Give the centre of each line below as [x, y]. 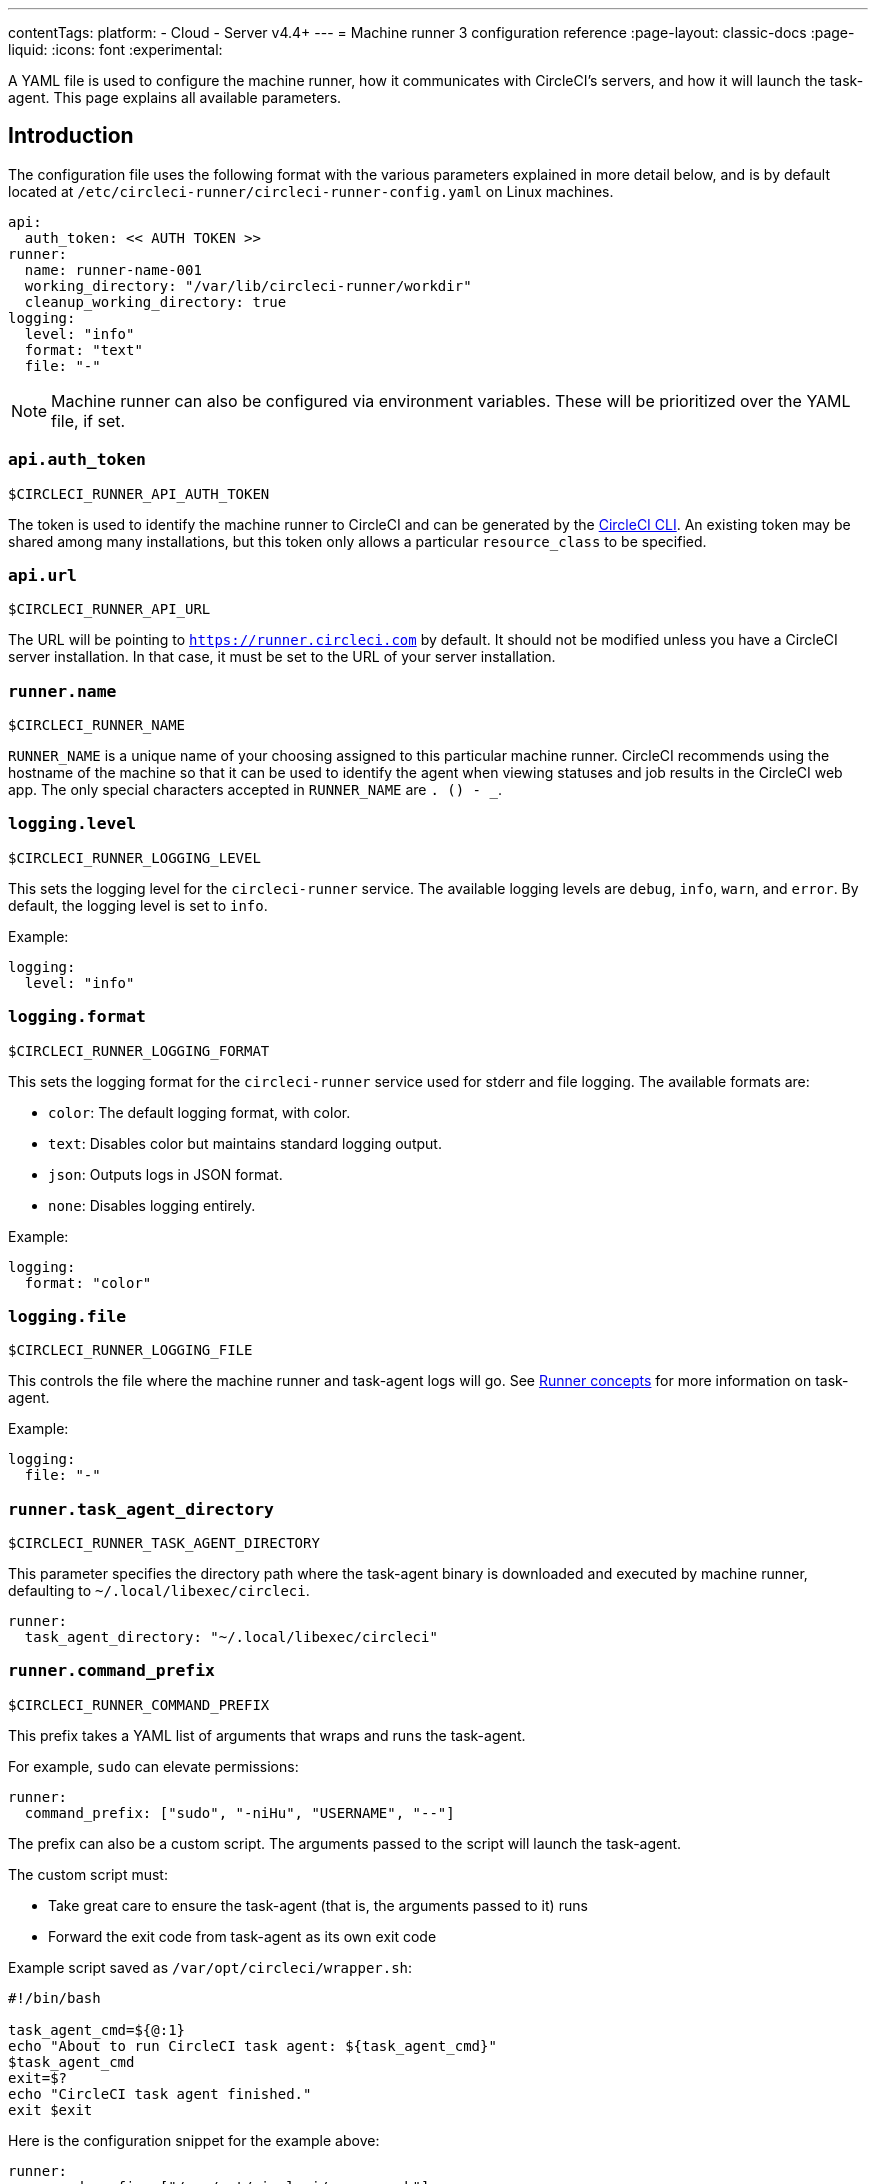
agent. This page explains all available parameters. [175, 97]
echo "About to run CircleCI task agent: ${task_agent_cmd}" [252, 2045]
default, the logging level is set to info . [138, 905]
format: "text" [83, 349]
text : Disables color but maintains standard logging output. [245, 1143]
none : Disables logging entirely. [152, 1205]
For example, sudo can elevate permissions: [153, 1766]
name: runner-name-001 [113, 269]
